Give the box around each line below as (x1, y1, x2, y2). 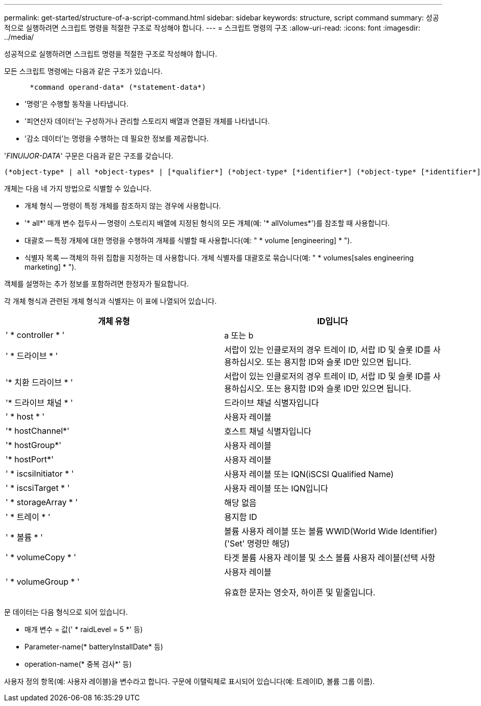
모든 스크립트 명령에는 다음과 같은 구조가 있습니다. (4, 67, 163, 75)
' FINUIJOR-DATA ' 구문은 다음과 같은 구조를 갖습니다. (4, 151, 173, 160)
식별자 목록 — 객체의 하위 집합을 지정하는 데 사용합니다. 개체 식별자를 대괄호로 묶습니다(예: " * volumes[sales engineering (24, 253, 414, 262)
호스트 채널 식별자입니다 (224, 426, 311, 436)
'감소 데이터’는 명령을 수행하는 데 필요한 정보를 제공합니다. (24, 134, 209, 143)
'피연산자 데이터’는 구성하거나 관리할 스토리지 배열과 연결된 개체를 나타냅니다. (24, 117, 270, 125)
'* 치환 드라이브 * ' (6, 377, 73, 387)
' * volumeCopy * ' (6, 552, 76, 562)
